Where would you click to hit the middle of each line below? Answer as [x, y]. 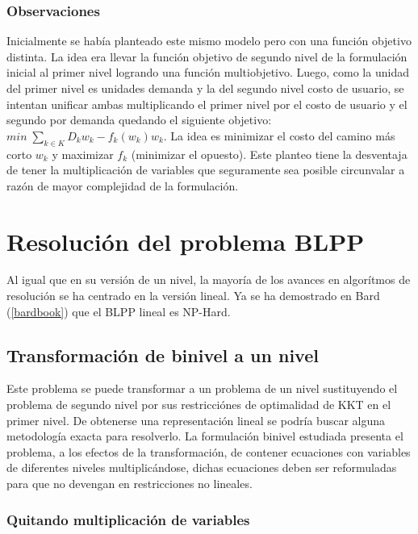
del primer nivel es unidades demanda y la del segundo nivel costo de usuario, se [205, 88]
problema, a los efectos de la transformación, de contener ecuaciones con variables [209, 451]
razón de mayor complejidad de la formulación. [123, 185]
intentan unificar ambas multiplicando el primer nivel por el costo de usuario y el [207, 104]
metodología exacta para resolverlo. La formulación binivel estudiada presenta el [205, 436]
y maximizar [83, 154]
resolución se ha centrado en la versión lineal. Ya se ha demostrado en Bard [193, 296]
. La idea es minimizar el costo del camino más [279, 135]
